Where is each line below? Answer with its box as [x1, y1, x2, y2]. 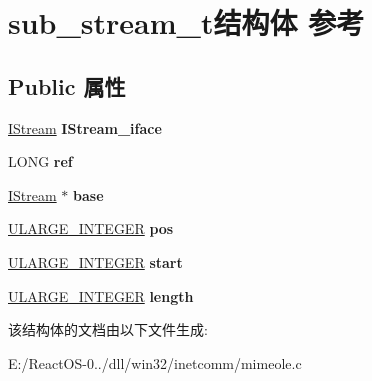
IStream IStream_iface [8, 117, 162, 138]
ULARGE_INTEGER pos [8, 218, 174, 239]
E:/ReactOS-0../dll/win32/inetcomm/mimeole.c [8, 352, 302, 373]
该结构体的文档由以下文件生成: [8, 319, 208, 340]
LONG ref [8, 151, 73, 172]
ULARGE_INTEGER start [8, 251, 183, 272]
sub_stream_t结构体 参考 [8, 2, 365, 43]
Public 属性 [8, 70, 126, 101]
